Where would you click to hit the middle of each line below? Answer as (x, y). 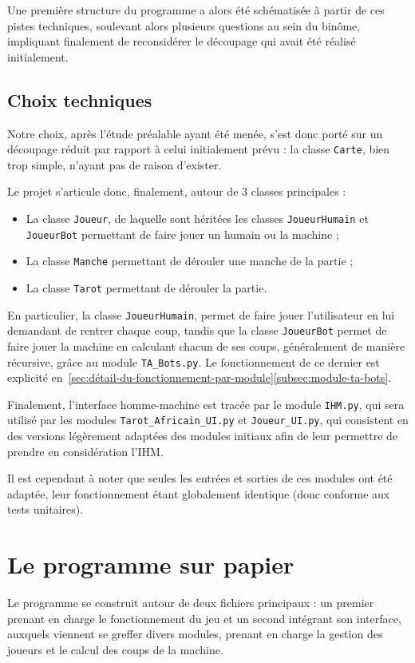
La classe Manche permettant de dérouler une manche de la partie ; (190, 261)
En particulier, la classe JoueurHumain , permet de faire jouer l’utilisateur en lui (201, 314)
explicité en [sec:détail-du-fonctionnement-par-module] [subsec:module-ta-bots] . (200, 377)
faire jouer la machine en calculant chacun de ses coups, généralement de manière (206, 345)
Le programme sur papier (151, 564)
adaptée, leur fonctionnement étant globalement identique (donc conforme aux (199, 493)
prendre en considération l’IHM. (85, 451)
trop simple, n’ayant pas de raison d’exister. (115, 164)
